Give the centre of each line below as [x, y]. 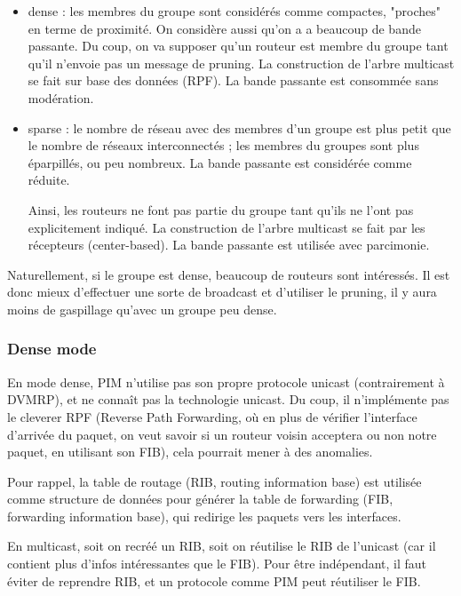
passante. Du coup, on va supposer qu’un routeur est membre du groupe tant [238, 46]
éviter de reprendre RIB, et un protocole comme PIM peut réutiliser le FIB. [214, 580]
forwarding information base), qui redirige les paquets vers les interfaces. [204, 516]
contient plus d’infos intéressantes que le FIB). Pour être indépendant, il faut [217, 564]
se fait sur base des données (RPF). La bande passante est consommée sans [233, 80]
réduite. [49, 180]
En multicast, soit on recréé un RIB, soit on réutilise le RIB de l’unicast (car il [222, 546]
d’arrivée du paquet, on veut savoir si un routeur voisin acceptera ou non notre [222, 434]
